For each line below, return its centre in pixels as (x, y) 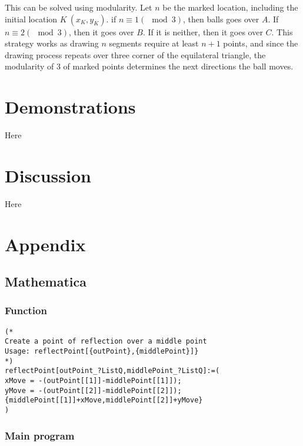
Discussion (48, 175)
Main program (40, 435)
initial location (31, 19)
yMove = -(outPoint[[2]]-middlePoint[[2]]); (93, 390)
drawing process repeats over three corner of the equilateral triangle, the (135, 54)
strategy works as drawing (52, 43)
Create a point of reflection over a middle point (106, 342)
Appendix (45, 244)
